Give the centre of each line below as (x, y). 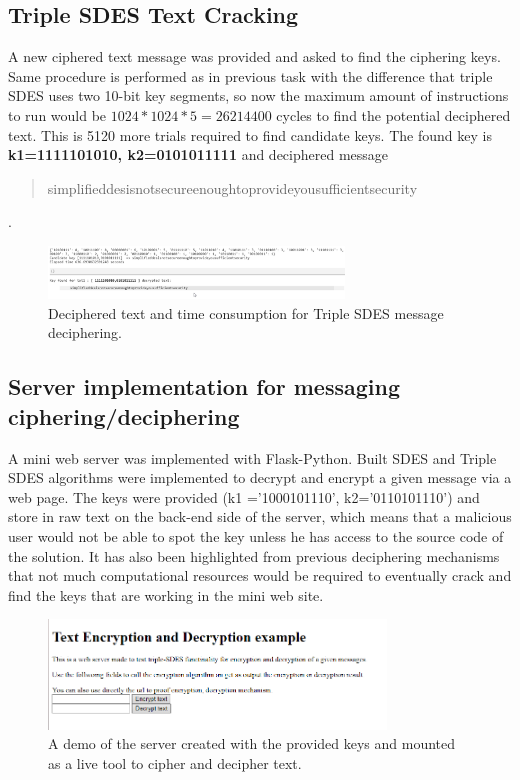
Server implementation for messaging (204, 386)
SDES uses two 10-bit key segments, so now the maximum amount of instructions (258, 95)
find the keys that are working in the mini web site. (166, 594)
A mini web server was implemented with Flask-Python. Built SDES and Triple (252, 457)
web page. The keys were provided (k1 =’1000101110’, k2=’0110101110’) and (244, 496)
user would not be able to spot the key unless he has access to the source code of (256, 536)
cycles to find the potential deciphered (393, 114)
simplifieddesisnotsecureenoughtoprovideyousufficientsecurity (232, 187)
